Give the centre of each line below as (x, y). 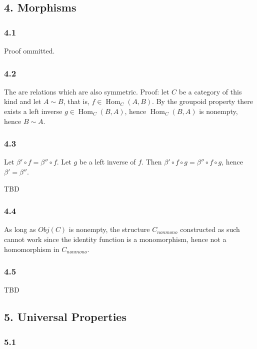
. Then (152, 162)
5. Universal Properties (65, 317)
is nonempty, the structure (109, 229)
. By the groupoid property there (202, 101)
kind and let (23, 101)
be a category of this (210, 91)
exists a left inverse (33, 111)
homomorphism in (32, 249)
